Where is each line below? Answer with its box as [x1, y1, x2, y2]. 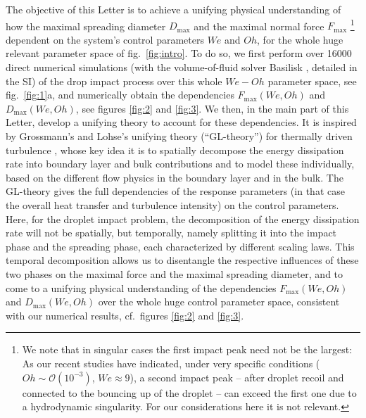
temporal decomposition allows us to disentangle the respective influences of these [6, 253, 359, 267]
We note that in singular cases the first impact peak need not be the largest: [22, 342, 353, 357]
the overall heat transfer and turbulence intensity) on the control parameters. [6, 197, 339, 212]
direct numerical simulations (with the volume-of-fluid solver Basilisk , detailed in [6, 60, 358, 75]
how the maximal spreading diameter [6, 18, 166, 33]
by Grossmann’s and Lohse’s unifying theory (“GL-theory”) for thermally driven [6, 129, 353, 143]
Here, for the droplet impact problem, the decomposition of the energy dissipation [6, 211, 360, 226]
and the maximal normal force [194, 18, 324, 33]
